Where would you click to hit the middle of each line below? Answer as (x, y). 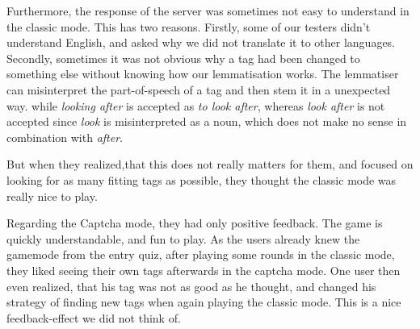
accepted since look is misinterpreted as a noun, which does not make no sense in (207, 121)
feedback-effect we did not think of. (94, 317)
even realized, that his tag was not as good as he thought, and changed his (191, 286)
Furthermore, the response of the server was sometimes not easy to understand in (208, 10)
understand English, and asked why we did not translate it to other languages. (201, 42)
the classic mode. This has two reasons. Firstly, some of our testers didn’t (189, 26)
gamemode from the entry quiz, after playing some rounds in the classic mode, (201, 254)
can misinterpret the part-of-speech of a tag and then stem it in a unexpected (199, 89)
